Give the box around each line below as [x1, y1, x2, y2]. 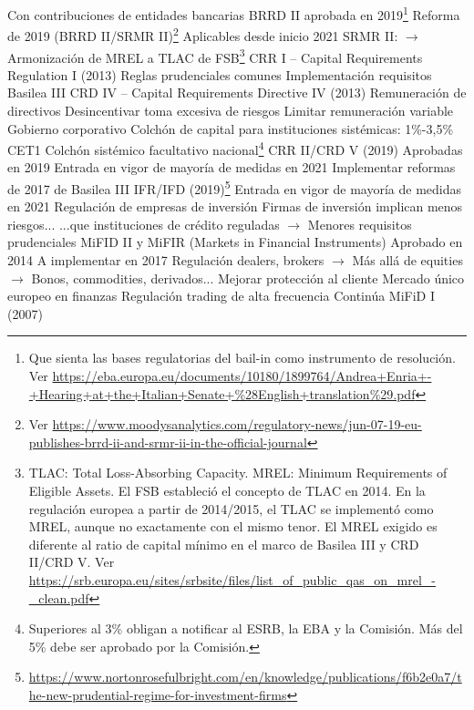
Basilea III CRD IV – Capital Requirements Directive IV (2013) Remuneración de [7, 83, 467, 102]
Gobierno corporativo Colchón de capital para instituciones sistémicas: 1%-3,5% [7, 118, 454, 138]
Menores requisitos [307, 214, 412, 233]
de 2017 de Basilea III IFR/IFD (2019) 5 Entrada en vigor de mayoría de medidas [7, 176, 462, 198]
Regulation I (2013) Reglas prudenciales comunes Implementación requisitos [7, 65, 432, 84]
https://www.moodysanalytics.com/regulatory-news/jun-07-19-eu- [52, 415, 422, 434]
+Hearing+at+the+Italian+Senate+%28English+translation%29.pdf [28, 384, 416, 403]
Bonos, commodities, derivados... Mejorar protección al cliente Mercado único [31, 268, 465, 287]
